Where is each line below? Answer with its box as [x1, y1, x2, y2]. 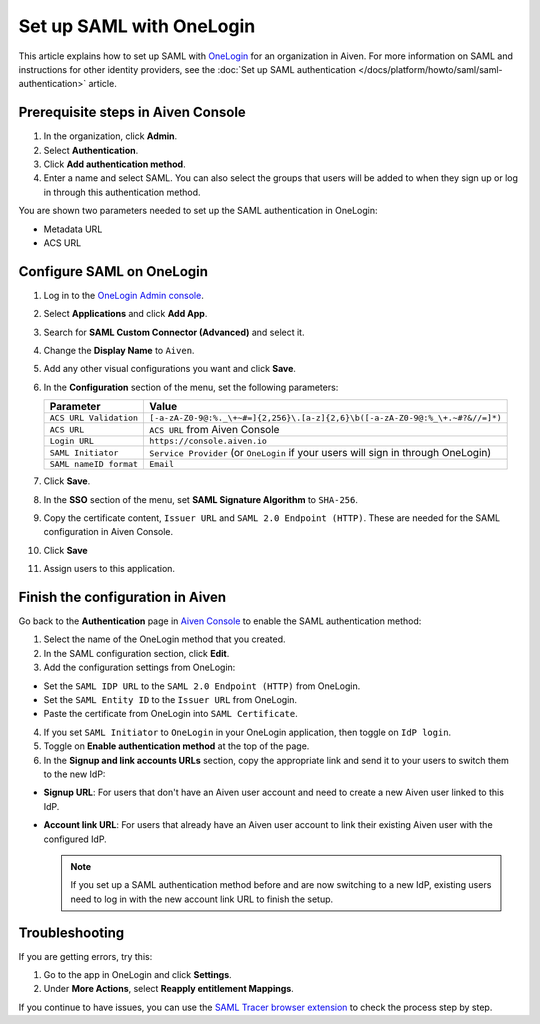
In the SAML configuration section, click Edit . [43, 647, 230, 659]
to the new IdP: [43, 768, 106, 780]
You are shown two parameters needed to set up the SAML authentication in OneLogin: [18, 205, 379, 217]
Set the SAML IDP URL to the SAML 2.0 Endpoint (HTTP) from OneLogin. [43, 680, 361, 692]
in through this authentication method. [43, 186, 201, 198]
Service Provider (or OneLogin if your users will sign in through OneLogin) [149, 446, 492, 460]
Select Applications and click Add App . [43, 308, 208, 320]
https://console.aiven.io [149, 436, 267, 447]
